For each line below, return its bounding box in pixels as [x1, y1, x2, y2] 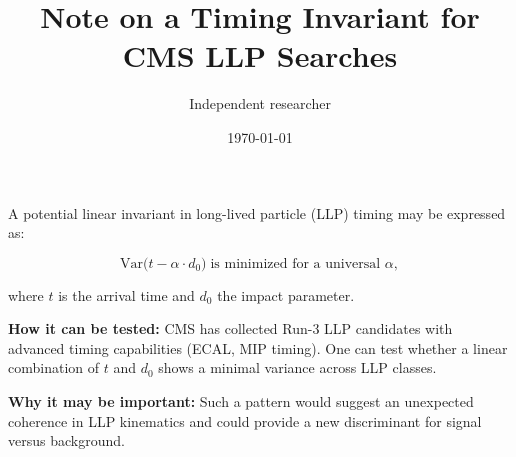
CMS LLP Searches [122, 35, 398, 76]
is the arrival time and [58, 284, 195, 305]
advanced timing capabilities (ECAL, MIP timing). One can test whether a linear [8, 337, 508, 358]
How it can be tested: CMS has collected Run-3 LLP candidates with [8, 318, 453, 339]
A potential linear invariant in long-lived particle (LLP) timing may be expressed [8, 202, 506, 223]
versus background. [8, 430, 125, 451]
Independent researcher [189, 93, 331, 114]
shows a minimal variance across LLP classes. [158, 357, 437, 378]
